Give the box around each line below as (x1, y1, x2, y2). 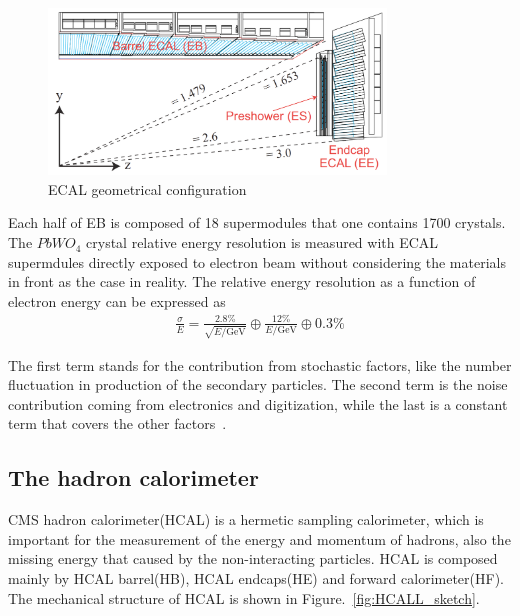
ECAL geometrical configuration (48, 178, 247, 199)
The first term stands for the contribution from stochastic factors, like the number (8, 354, 512, 375)
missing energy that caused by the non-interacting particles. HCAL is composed (8, 548, 498, 569)
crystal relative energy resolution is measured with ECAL (86, 232, 439, 253)
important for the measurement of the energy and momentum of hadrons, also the (8, 528, 511, 549)
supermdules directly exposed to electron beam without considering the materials (8, 251, 506, 272)
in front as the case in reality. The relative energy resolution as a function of (8, 271, 476, 292)
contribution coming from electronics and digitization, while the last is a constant (8, 393, 508, 414)
